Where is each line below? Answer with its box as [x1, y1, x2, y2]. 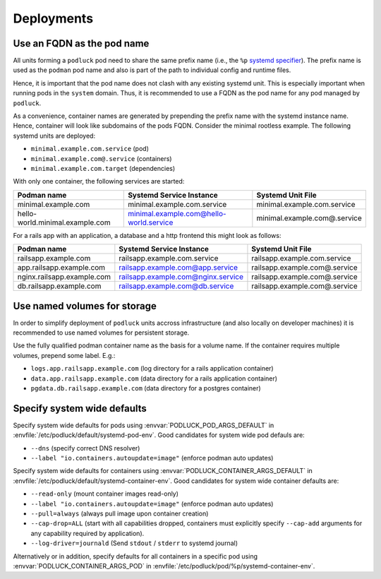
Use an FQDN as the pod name [13, 37, 150, 49]
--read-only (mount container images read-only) [30, 489, 179, 498]
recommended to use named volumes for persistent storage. [13, 328, 190, 337]
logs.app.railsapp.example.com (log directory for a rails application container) [30, 364, 274, 373]
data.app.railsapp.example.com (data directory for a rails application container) [30, 374, 278, 383]
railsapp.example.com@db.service [119, 281, 234, 291]
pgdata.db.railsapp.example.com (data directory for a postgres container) [30, 384, 261, 392]
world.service [128, 217, 174, 227]
